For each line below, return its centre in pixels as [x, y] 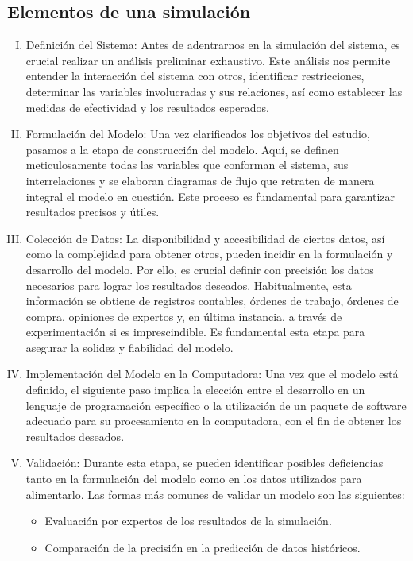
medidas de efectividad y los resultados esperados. [147, 107]
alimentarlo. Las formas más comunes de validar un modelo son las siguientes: [215, 494]
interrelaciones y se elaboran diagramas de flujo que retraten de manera [200, 180]
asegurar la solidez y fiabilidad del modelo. [129, 347]
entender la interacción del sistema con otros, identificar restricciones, [195, 76]
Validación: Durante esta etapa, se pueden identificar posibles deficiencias [205, 463]
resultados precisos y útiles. [93, 212]
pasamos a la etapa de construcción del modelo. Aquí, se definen [182, 149]
